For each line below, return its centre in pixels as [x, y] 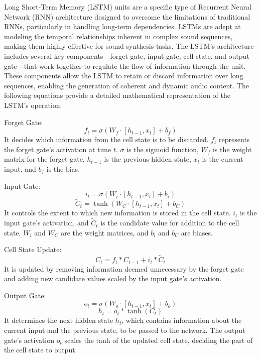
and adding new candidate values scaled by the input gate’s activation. [113, 278]
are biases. [197, 232]
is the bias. [63, 168]
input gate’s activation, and [46, 223]
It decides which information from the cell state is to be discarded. [106, 139]
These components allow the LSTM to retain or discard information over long [124, 76]
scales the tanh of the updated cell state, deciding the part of [159, 340]
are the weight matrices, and [105, 232]
